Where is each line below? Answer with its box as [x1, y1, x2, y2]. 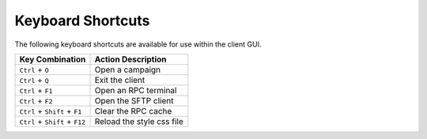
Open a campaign [94, 64, 161, 75]
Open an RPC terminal [94, 85, 177, 96]
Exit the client [94, 74, 145, 85]
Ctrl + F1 [19, 85, 53, 96]
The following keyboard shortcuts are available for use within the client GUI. [14, 39, 262, 49]
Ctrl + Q [19, 74, 49, 85]
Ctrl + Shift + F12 [19, 115, 86, 126]
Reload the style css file [94, 115, 183, 126]
